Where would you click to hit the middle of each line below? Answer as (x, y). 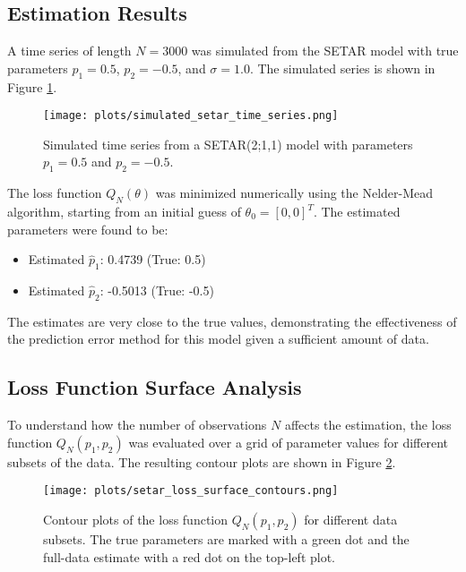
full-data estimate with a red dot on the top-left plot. (190, 556)
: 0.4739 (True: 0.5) (153, 259)
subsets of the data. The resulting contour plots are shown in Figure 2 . (202, 461)
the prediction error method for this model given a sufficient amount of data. (218, 339)
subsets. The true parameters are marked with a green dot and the (226, 539)
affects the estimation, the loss (368, 425)
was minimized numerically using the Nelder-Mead (294, 193)
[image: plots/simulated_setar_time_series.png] (191, 116)
